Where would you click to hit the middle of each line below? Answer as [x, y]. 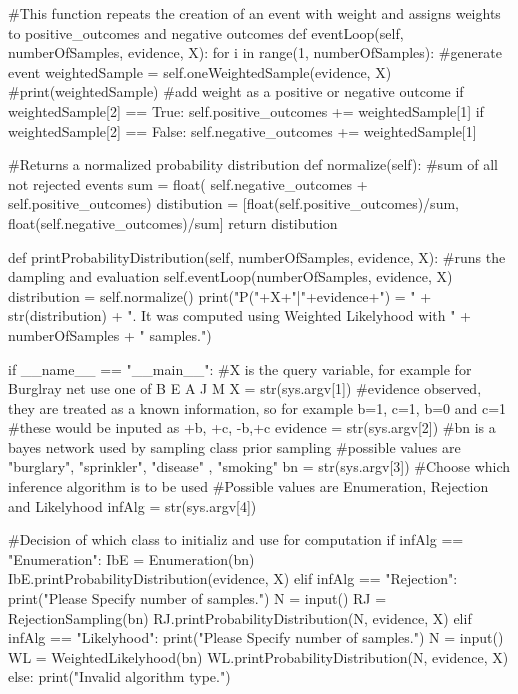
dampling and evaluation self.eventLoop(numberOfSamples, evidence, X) [230, 276]
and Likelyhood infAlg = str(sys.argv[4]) [132, 505]
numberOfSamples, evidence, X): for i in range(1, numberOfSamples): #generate [255, 52]
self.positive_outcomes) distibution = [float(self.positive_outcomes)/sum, [233, 203]
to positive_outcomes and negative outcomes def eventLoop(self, [206, 32]
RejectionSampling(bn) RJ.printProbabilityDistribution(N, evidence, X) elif [240, 617]
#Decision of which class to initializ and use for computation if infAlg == [236, 539]
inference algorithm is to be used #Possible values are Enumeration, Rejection [248, 486]
